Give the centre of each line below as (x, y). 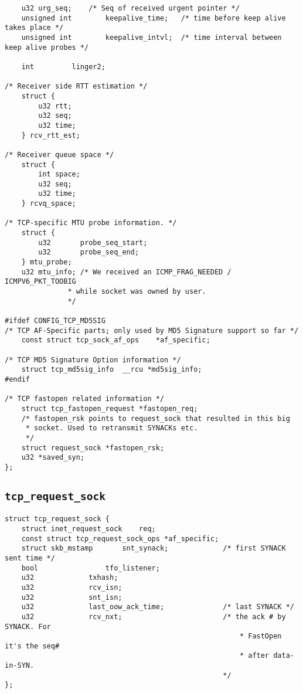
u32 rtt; (55, 106)
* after (254, 656)
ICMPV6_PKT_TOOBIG (40, 282)
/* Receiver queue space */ (59, 154)
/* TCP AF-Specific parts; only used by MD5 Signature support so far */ (152, 330)
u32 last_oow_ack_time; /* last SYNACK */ (158, 607)
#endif (17, 379)
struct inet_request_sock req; (88, 529)
